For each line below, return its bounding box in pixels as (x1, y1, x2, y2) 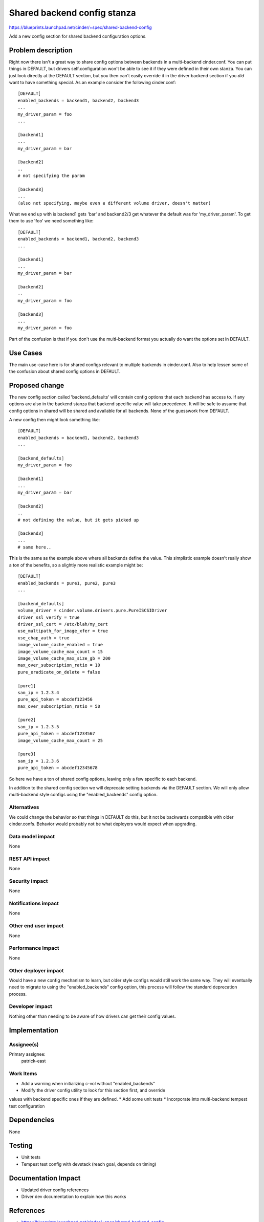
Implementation (9, 1026, 59, 1034)
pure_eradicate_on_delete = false (18, 669, 100, 675)
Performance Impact (9, 945, 60, 952)
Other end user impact (9, 922, 64, 929)
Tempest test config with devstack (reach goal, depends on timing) (21, 1161, 156, 1167)
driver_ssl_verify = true (18, 614, 80, 620)
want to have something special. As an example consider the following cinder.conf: (9, 80, 176, 86)
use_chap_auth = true (18, 635, 69, 640)
